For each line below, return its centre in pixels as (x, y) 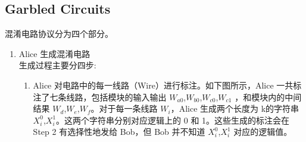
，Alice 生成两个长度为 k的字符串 (235, 108)
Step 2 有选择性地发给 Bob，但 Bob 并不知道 (119, 132)
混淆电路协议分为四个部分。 (59, 34)
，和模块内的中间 (268, 97)
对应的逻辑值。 (263, 132)
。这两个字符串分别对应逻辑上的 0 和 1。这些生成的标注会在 (173, 120)
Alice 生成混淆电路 (54, 53)
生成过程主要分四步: (57, 65)
